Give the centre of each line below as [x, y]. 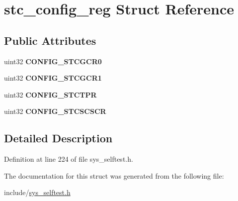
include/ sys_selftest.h [37, 192]
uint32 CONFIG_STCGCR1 [53, 78]
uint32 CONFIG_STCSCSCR [55, 111]
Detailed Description [58, 138]
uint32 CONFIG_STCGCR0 [53, 61]
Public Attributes [50, 40]
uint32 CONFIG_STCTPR [50, 94]
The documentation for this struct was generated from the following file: [114, 175]
